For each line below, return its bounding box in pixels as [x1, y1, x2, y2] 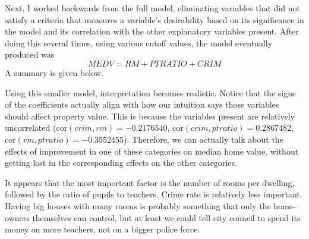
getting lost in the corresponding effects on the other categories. [5, 156, 237, 169]
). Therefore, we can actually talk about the [124, 133, 283, 145]
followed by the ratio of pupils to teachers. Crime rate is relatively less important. [5, 188, 302, 200]
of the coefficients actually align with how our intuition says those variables [5, 98, 279, 111]
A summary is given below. [5, 66, 103, 78]
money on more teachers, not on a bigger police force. [5, 223, 200, 235]
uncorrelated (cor [5, 121, 68, 134]
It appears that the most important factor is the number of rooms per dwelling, [5, 176, 295, 188]
